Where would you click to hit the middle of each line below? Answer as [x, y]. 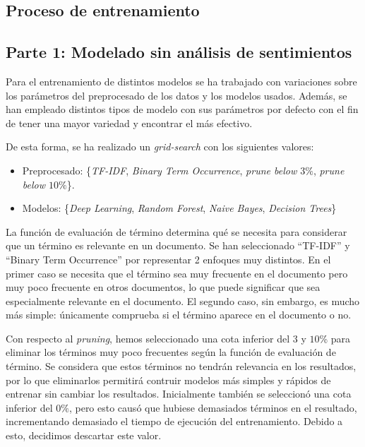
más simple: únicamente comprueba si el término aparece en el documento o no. [179, 315]
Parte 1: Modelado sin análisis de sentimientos [179, 52]
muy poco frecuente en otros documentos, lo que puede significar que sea [163, 287]
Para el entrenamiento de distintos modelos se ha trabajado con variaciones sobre [181, 81]
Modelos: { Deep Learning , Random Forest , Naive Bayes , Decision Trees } [179, 208]
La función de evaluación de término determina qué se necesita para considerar [176, 231]
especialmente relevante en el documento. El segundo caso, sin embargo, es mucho [183, 300]
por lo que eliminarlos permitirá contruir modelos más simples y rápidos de [168, 380]
